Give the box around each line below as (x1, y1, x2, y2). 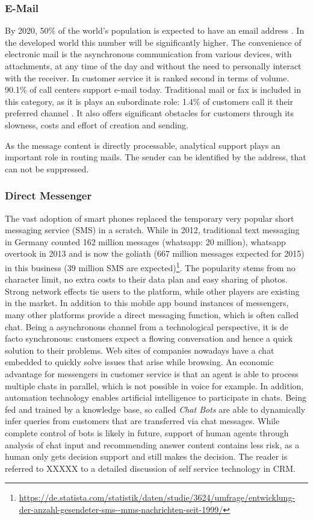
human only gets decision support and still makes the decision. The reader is (5, 450, 288, 463)
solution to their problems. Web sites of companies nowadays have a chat (5, 343, 274, 356)
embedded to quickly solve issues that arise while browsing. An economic (5, 356, 274, 368)
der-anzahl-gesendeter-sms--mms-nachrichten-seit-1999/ (19, 503, 223, 515)
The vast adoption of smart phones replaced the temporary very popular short (5, 211, 294, 224)
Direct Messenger (5, 188, 92, 203)
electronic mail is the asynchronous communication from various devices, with (5, 48, 292, 60)
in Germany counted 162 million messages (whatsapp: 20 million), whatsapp (5, 235, 286, 248)
